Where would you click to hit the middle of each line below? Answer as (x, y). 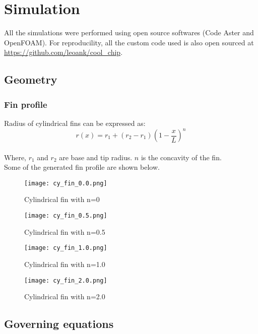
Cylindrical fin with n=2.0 (65, 296)
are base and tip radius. (96, 157)
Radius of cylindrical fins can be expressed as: (75, 123)
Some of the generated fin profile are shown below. (82, 167)
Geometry (31, 79)
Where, (15, 157)
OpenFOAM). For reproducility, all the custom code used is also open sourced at (129, 42)
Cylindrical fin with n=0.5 (65, 231)
